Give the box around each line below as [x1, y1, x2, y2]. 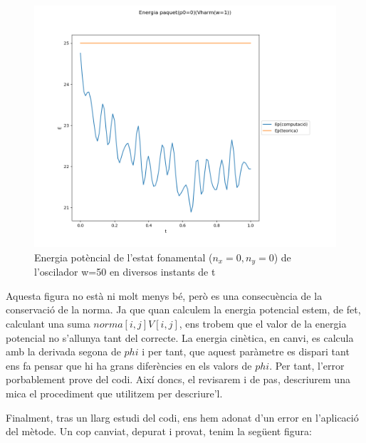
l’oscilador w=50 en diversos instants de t [34, 264, 216, 279]
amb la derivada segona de [6, 344, 121, 359]
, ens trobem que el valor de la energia [179, 316, 347, 331]
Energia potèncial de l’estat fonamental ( [34, 249, 213, 264]
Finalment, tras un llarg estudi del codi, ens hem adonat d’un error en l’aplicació [6, 410, 359, 424]
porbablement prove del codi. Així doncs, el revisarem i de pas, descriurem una [6, 372, 350, 387]
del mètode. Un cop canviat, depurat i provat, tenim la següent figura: [6, 424, 312, 439]
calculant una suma [6, 316, 90, 331]
